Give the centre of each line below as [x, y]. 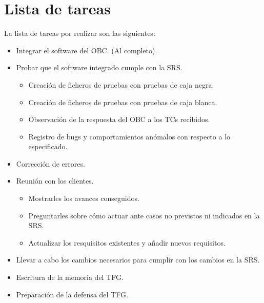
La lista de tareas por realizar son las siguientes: [80, 33]
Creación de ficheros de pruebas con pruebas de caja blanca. [123, 102]
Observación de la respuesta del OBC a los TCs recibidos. [119, 119]
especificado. [48, 146]
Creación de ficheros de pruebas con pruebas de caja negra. [121, 84]
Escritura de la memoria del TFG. [70, 277]
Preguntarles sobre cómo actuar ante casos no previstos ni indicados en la [144, 215]
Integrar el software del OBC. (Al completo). [87, 50]
